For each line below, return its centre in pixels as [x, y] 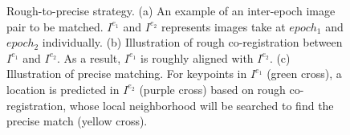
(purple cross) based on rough [212, 89]
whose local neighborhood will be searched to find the [201, 105]
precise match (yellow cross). [77, 121]
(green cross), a [304, 74]
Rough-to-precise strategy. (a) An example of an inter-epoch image [171, 10]
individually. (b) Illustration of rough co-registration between [192, 42]
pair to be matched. [55, 26]
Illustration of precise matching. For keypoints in [127, 74]
